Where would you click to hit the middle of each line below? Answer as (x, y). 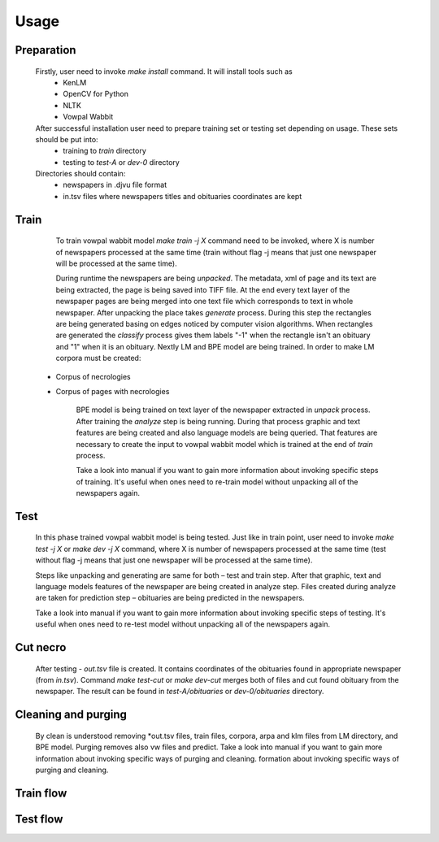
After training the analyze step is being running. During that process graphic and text (218, 421)
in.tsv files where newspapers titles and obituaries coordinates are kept (183, 196)
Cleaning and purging (71, 715)
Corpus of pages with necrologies (113, 391)
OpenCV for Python (96, 94)
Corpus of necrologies (93, 376)
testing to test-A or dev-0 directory (122, 162)
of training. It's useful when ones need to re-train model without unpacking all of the (217, 482)
